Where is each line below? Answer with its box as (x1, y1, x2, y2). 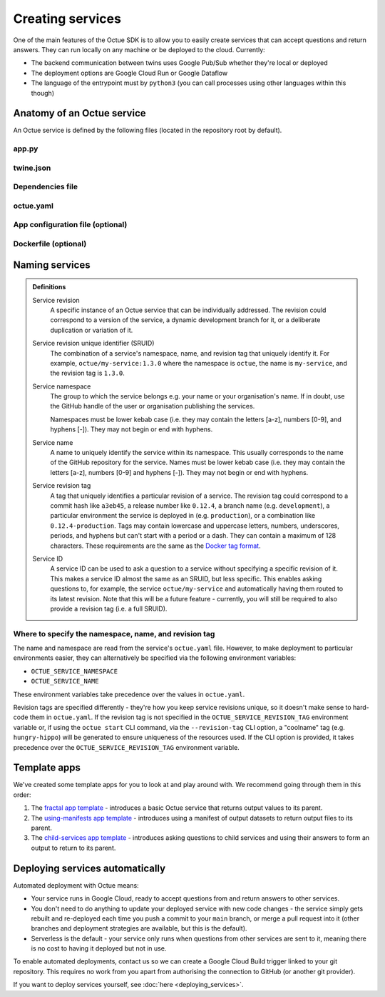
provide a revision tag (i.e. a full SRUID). (50, 604, 168, 613)
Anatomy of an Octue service (13, 107, 146, 119)
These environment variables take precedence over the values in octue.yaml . (13, 690, 245, 698)
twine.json (13, 163, 51, 173)
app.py (13, 144, 38, 154)
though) (31, 89, 55, 97)
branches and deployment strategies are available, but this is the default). (31, 924, 247, 933)
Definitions (32, 283, 66, 291)
